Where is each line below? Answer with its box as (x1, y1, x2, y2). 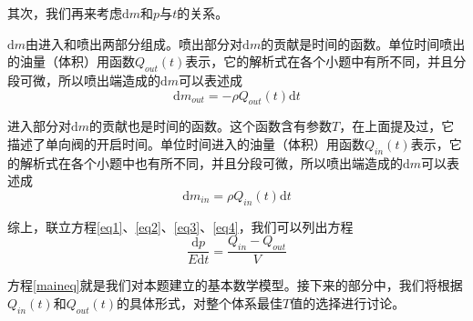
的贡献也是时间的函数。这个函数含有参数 (89, 116, 333, 135)
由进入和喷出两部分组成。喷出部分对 (26, 34, 243, 53)
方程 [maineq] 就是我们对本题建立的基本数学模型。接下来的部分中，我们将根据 (7, 276, 463, 295)
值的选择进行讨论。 (290, 293, 406, 312)
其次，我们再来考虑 (7, 4, 122, 22)
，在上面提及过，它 (339, 116, 455, 135)
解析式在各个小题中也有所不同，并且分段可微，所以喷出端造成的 (19, 153, 403, 172)
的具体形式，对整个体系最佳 (116, 293, 283, 312)
